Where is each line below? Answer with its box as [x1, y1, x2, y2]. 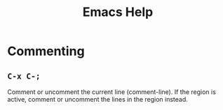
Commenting [7, 43, 86, 59]
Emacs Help [82, 4, 154, 20]
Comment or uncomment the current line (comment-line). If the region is [7, 88, 216, 96]
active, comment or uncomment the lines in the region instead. [7, 95, 188, 103]
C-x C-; [7, 71, 41, 81]
